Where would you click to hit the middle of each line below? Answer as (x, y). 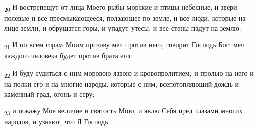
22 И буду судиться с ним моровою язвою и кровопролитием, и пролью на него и (129, 73)
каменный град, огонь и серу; (49, 93)
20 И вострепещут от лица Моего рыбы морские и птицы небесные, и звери (121, 7)
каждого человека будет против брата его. (68, 56)
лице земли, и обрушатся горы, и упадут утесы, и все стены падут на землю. (123, 27)
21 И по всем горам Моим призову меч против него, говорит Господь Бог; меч (124, 45)
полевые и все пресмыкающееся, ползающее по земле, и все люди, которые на (125, 18)
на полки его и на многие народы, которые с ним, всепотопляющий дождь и (121, 84)
